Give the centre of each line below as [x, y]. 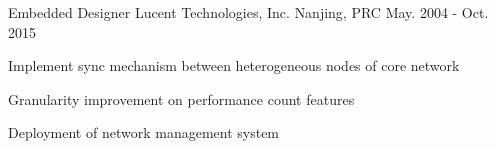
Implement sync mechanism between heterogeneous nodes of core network [234, 65]
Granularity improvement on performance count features [181, 98]
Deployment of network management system [144, 132]
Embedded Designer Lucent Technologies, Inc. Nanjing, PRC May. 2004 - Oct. [248, 12]
